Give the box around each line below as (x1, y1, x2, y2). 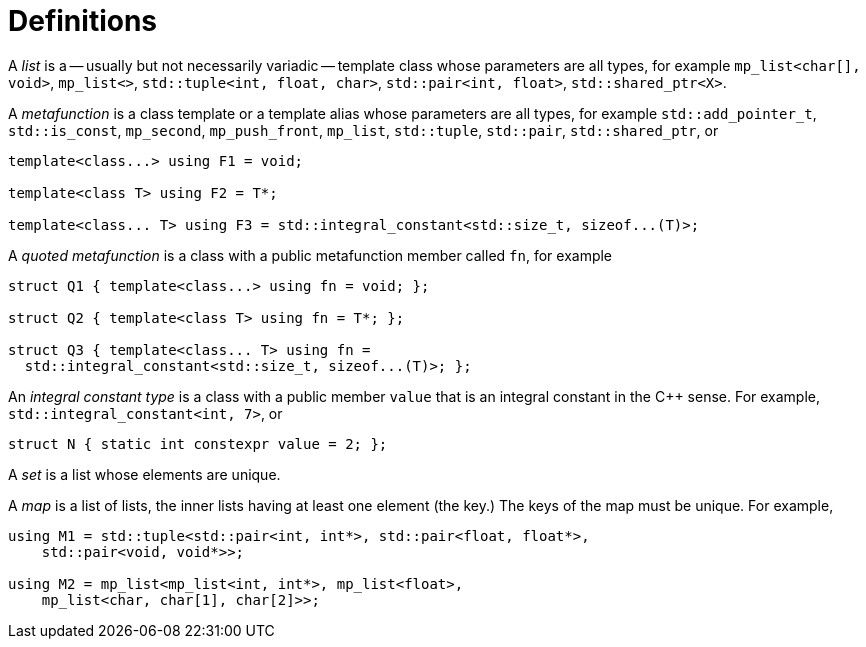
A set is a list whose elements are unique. (8, 465, 281, 483)
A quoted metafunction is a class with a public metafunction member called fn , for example (8, 246, 613, 264)
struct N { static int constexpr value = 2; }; (8, 435, 388, 452)
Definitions (8, 4, 158, 38)
